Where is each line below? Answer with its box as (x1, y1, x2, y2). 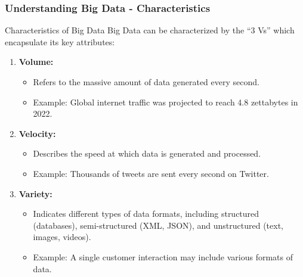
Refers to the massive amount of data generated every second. (33, 76, 259, 88)
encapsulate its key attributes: (5, 35, 115, 48)
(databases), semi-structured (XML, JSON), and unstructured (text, (33, 219, 284, 231)
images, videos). (33, 231, 91, 243)
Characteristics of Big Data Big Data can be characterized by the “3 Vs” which (5, 24, 295, 36)
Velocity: (18, 127, 56, 139)
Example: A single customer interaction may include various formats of (33, 250, 293, 263)
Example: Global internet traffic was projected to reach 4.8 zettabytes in (33, 95, 298, 108)
